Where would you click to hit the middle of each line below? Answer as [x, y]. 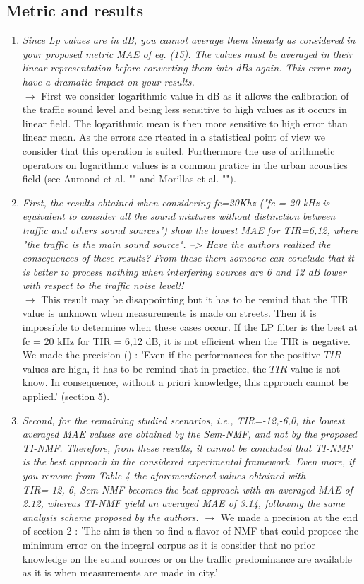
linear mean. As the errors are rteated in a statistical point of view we [174, 137]
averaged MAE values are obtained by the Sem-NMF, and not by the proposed [189, 434]
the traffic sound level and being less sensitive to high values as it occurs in [184, 109]
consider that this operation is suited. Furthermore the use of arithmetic [178, 150]
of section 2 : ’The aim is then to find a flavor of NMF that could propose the [190, 531]
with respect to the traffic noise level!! [103, 285]
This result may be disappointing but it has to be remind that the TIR [195, 299]
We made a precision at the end [289, 516]
